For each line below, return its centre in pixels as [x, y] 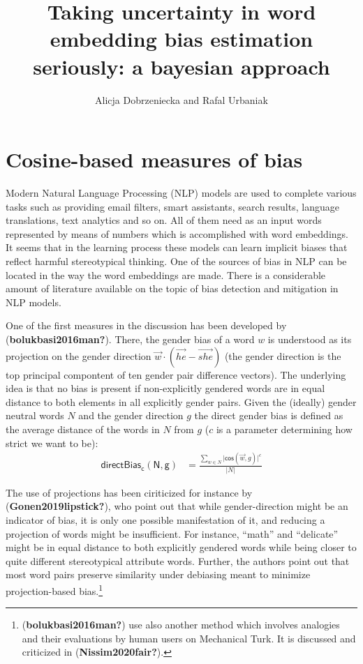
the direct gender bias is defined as [269, 415]
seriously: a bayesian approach [181, 66]
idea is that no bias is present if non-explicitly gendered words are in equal [165, 388]
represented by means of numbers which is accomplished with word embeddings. [177, 233]
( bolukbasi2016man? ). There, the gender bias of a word [130, 339]
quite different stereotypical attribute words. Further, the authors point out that [178, 560]
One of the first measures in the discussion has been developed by [146, 325]
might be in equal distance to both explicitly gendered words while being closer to [181, 547]
